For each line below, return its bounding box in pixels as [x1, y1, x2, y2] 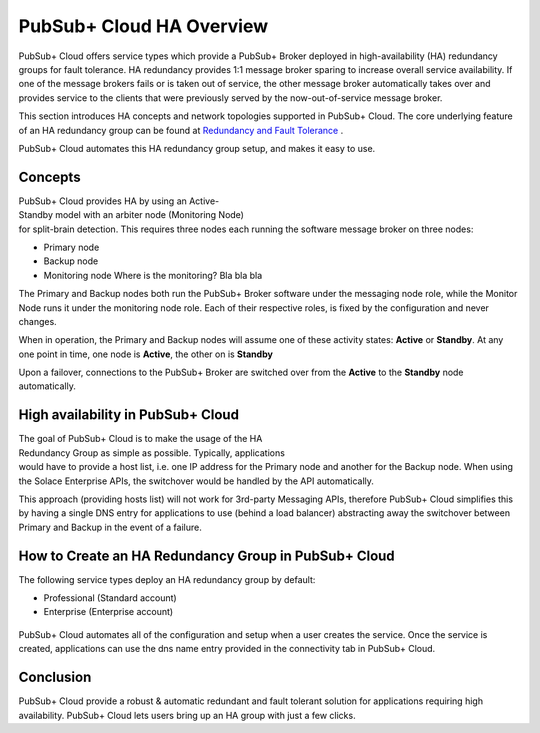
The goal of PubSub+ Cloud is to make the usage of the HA [18, 433, 263, 445]
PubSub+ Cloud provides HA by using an [18, 195, 187, 207]
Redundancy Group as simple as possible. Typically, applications [18, 446, 285, 459]
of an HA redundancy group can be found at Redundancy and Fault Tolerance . [18, 124, 344, 136]
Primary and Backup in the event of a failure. [18, 521, 202, 533]
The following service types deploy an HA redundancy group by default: [18, 573, 316, 585]
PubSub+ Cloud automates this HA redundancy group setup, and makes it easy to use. [18, 142, 376, 154]
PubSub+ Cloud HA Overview [18, 15, 269, 37]
